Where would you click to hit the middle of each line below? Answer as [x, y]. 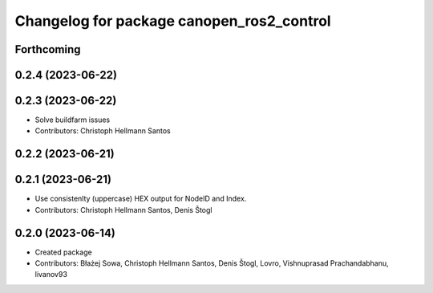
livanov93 [51, 275]
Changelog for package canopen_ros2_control [173, 21]
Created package [63, 252]
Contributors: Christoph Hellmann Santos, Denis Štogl [123, 210]
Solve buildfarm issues [73, 120]
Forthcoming [48, 49]
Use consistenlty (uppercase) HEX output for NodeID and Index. [141, 199]
